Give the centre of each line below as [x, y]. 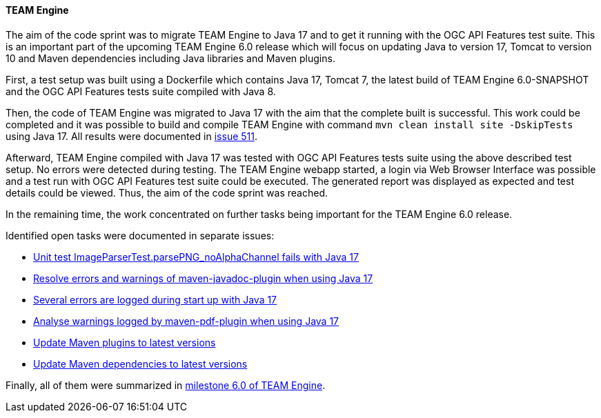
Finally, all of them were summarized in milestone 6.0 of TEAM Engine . [166, 385]
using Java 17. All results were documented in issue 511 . [132, 136]
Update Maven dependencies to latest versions [140, 364]
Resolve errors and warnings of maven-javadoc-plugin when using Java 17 [203, 278]
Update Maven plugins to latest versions [125, 342]
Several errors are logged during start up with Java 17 [155, 299]
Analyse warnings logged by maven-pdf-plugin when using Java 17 [186, 321]
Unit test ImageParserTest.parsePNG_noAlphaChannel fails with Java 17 [196, 257]
